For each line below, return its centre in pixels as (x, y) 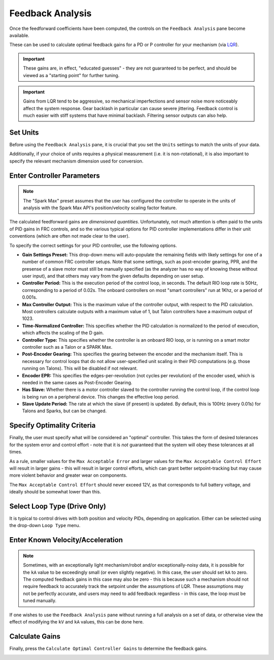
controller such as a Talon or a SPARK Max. (67, 347)
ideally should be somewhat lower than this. (55, 492)
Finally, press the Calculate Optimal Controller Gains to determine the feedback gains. (108, 648)
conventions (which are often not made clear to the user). (70, 236)
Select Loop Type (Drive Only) (58, 506)
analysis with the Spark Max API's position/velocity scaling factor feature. (100, 208)
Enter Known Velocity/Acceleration (66, 540)
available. (20, 35)
